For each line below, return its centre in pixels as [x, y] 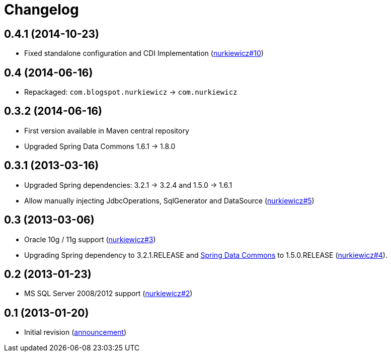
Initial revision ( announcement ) [75, 332]
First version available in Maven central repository [107, 130]
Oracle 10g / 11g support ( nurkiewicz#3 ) [90, 239]
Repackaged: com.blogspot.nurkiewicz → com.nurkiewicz [131, 92]
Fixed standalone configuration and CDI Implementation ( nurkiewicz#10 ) [144, 53]
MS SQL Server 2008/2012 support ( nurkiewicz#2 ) [108, 294]
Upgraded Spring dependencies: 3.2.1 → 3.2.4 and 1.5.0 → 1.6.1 [128, 185]
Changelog [42, 10]
